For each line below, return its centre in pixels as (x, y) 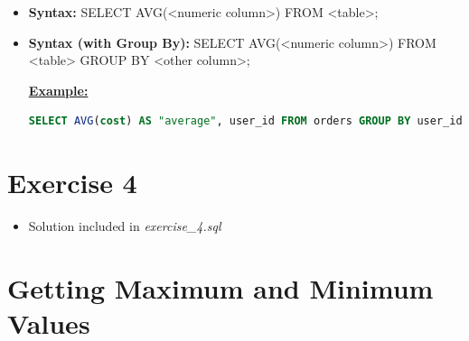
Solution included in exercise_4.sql (125, 226)
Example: (58, 90)
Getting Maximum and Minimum (220, 287)
